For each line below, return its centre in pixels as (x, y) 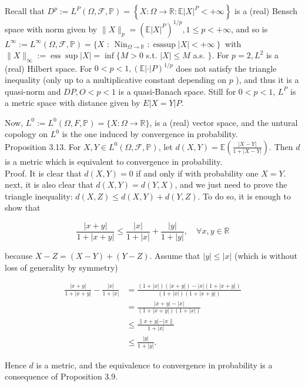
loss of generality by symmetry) (61, 267)
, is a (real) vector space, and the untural (224, 122)
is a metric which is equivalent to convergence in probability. (114, 161)
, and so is (249, 29)
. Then (281, 146)
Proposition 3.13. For (43, 146)
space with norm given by (51, 29)
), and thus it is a (267, 79)
